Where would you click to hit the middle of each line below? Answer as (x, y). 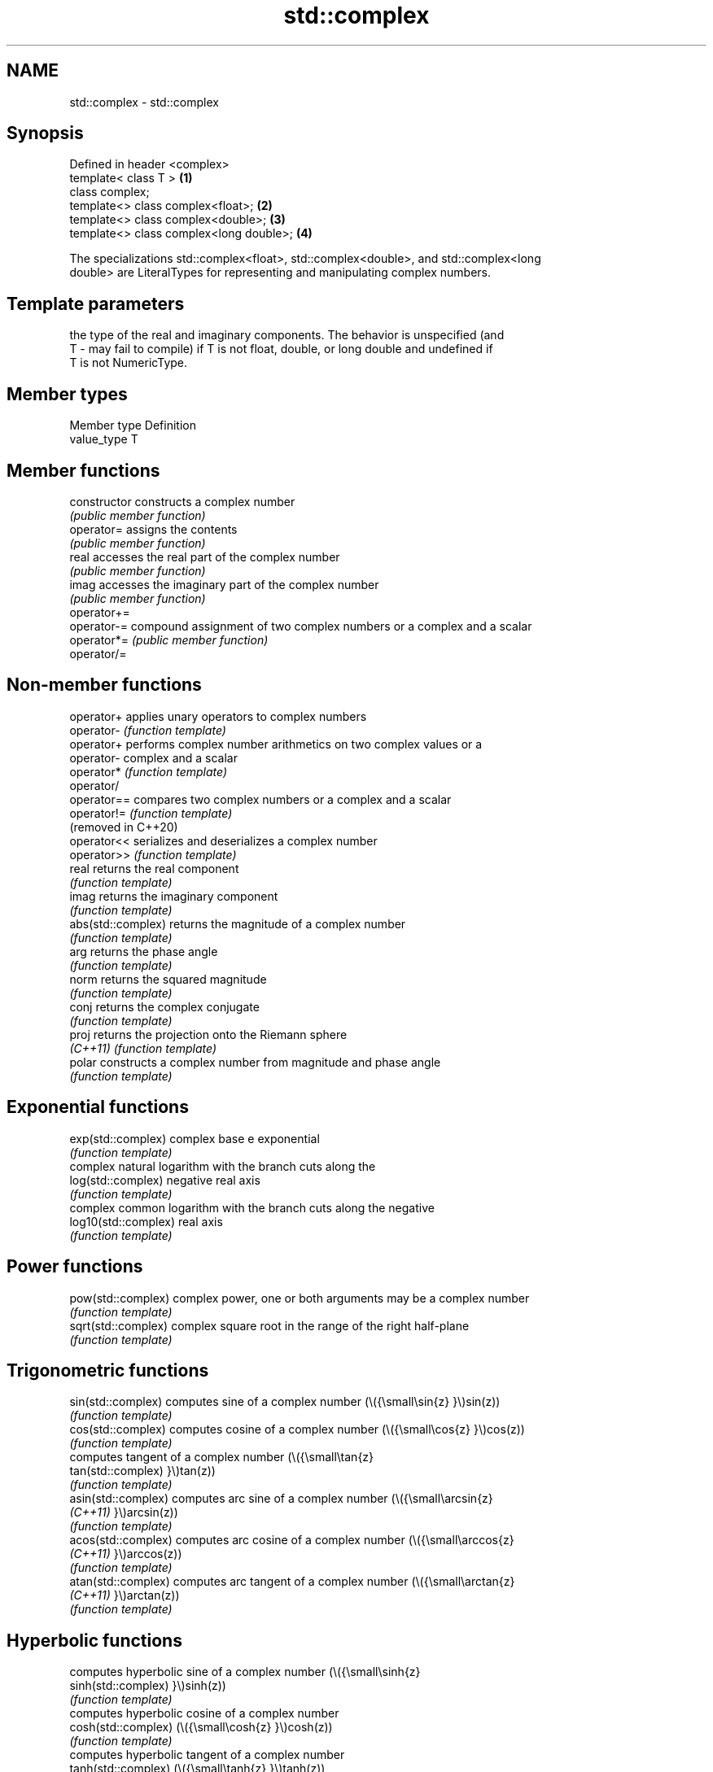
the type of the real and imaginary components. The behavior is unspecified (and (287, 335)
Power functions (75, 1267)
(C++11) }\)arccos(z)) (126, 1554)
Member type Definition (133, 426)
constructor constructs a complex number (182, 501)
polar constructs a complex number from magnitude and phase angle (255, 1062)
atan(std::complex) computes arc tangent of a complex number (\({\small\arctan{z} (292, 1582)
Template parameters (96, 303)
